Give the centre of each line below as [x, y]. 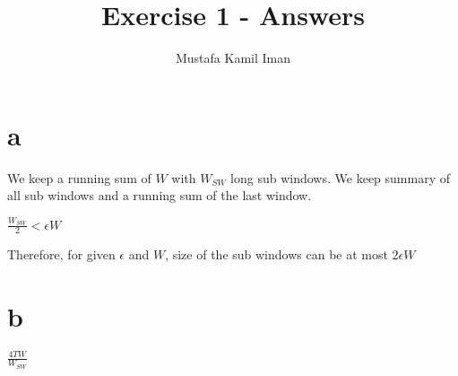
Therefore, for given [61, 254]
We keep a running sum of [79, 177]
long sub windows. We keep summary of [340, 177]
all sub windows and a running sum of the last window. [160, 195]
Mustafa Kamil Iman [233, 58]
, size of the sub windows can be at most [277, 254]
